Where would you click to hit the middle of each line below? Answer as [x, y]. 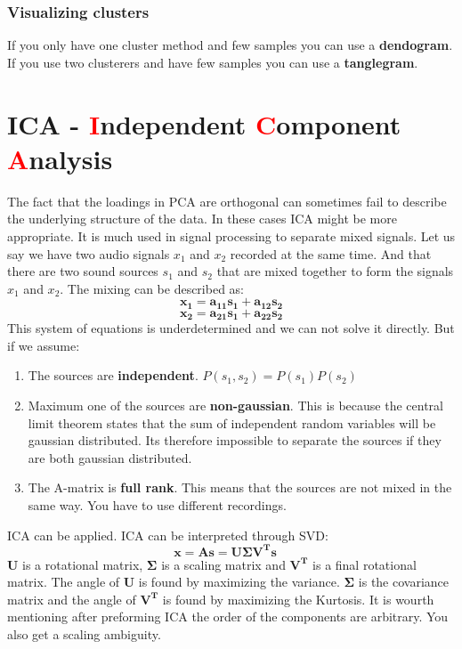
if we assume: [44, 345]
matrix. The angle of [64, 582]
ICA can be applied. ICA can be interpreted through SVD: [168, 535]
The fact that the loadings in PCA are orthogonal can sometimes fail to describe [227, 201]
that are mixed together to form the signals [335, 271]
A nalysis [60, 158]
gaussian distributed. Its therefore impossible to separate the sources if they [235, 440]
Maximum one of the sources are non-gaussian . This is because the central [235, 405]
